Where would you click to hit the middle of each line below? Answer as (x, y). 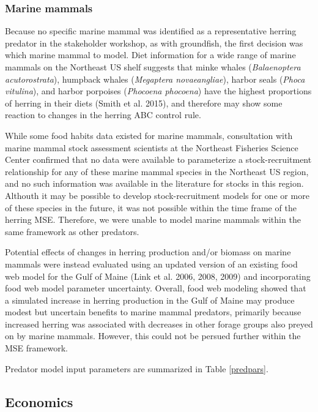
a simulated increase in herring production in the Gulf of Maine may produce (150, 300)
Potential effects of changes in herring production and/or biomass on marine (148, 252)
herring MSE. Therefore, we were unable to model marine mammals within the (153, 219)
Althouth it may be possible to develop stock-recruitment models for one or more (157, 195)
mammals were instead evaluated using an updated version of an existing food (151, 264)
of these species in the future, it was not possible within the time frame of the (151, 207)
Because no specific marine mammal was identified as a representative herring (151, 31)
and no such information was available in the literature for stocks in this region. (154, 183)
